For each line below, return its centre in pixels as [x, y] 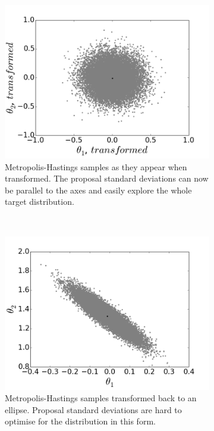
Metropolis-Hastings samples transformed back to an [101, 398]
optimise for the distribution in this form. [80, 421]
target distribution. [40, 202]
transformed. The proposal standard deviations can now [107, 178]
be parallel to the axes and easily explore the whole [98, 190]
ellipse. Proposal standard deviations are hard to [93, 409]
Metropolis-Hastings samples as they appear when [96, 166]
